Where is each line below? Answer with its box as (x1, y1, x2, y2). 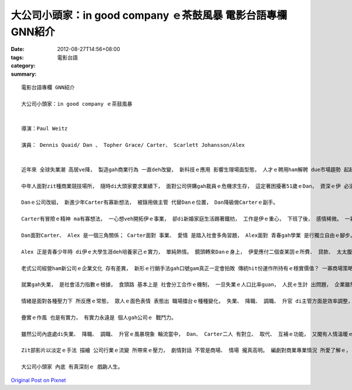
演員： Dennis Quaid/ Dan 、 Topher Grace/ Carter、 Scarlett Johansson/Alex (21, 142, 245, 148)
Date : (11, 46, 25, 53)
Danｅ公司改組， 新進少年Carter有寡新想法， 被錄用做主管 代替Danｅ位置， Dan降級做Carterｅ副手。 (21, 199, 279, 206)
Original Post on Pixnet (11, 376, 66, 384)
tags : (11, 53, 24, 61)
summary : (11, 70, 37, 78)
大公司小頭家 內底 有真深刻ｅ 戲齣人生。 (21, 364, 123, 370)
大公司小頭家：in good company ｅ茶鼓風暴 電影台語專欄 (11, 9, 287, 22)
